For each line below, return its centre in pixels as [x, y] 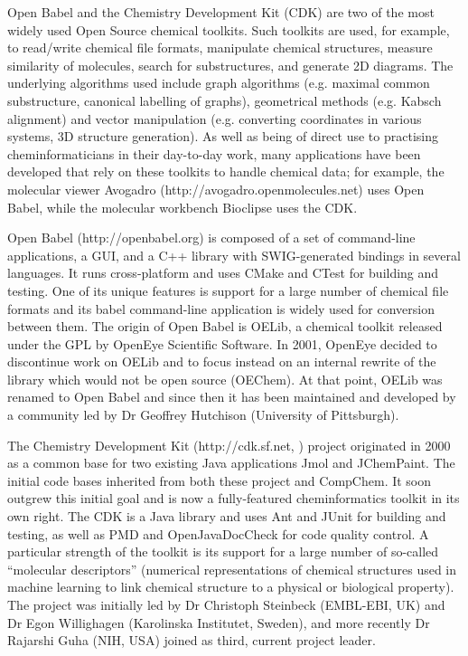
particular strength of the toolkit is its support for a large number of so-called [223, 551]
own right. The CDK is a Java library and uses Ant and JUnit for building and [227, 516]
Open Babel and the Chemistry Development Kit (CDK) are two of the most [221, 12]
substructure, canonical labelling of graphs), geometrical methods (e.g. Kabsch [225, 100]
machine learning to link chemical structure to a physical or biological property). [231, 587]
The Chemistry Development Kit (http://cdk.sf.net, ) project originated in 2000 [229, 445]
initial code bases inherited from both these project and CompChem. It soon [220, 480]
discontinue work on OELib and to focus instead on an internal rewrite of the [222, 361]
